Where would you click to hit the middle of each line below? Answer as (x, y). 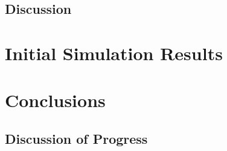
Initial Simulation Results (114, 53)
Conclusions (55, 100)
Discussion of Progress (76, 138)
